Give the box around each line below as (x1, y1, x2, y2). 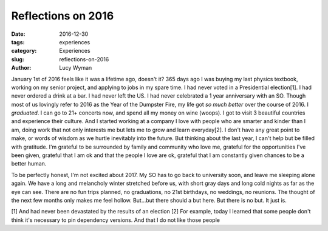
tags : (11, 38, 25, 45)
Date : (11, 30, 26, 38)
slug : (11, 55, 24, 63)
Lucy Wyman (59, 64, 92, 72)
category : (11, 47, 37, 55)
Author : (11, 64, 32, 72)
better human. (11, 160, 47, 167)
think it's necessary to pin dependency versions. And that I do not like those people (11, 216, 220, 224)
